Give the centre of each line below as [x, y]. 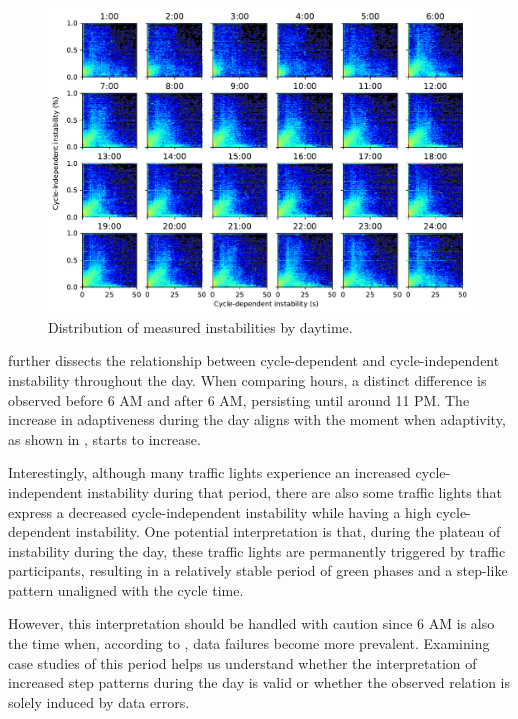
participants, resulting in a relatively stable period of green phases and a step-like [258, 570]
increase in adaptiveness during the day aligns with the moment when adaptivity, [257, 419]
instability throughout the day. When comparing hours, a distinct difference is [247, 379]
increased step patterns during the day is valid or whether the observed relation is [259, 682]
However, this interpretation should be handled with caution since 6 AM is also [251, 623]
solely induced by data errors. [99, 701]
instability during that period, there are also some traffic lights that [295, 491]
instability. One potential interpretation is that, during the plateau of [288, 531]
